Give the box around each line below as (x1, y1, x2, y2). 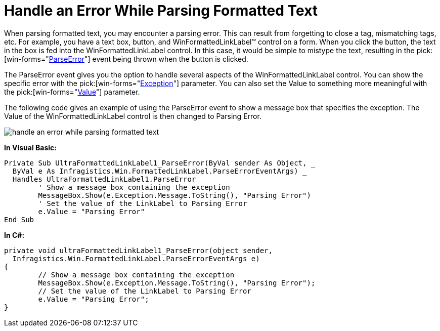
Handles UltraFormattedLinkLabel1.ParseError (12, 175, 196, 183)
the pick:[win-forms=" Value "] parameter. (4, 87, 140, 96)
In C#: (4, 230, 25, 239)
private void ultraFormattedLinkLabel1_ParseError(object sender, (4, 246, 273, 255)
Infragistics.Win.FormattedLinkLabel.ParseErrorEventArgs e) (12, 254, 260, 263)
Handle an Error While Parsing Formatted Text (4, 2, 318, 19)
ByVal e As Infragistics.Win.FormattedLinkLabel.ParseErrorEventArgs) (12, 167, 298, 175)
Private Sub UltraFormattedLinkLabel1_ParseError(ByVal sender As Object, (4, 158, 307, 167)
